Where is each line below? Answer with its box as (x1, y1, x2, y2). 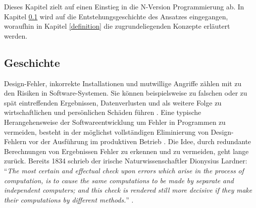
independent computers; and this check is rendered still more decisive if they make (4, 185, 252, 195)
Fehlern (4, 136, 27, 147)
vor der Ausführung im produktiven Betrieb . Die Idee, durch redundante (29, 136, 251, 147)
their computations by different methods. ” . (4, 194, 134, 205)
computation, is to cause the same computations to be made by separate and (4, 175, 234, 185)
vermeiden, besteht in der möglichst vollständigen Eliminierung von (4, 126, 209, 137)
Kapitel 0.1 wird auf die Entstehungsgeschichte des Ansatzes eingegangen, (4, 11, 228, 21)
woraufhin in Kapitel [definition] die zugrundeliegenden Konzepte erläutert (4, 21, 230, 31)
